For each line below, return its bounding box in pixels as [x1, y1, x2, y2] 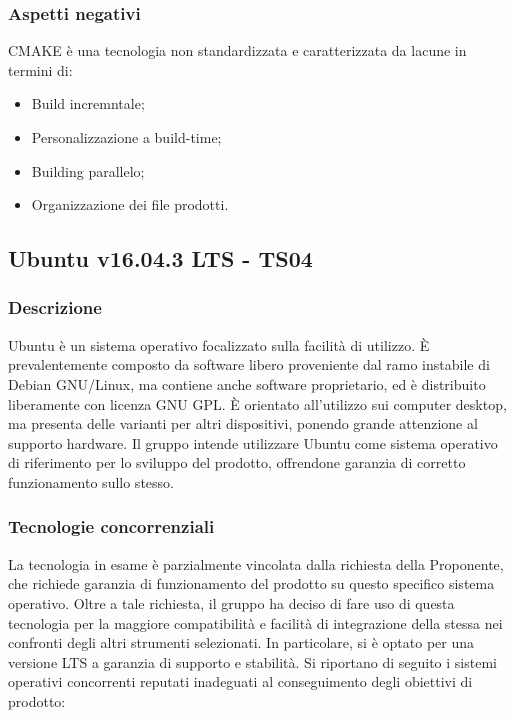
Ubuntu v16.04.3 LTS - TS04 [8, 243, 313, 274]
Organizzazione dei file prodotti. [31, 194, 229, 215]
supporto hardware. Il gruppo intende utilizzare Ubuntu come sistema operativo [8, 432, 498, 453]
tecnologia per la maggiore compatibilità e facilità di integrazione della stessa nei [8, 612, 503, 633]
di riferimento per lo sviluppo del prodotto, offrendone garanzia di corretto [8, 452, 466, 473]
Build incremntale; [31, 93, 145, 114]
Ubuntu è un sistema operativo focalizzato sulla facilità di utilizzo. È [8, 334, 430, 355]
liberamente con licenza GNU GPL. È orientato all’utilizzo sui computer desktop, [8, 393, 507, 414]
